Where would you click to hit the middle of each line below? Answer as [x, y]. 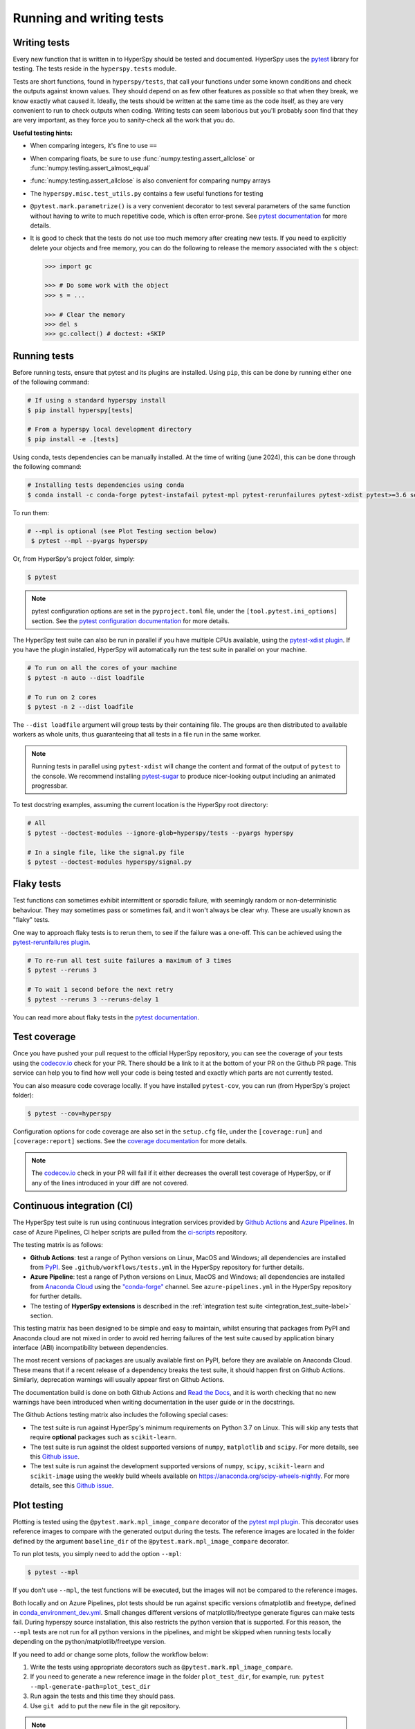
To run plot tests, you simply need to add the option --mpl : [97, 1554]
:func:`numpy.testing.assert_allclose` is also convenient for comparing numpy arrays [150, 181]
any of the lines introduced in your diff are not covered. [110, 1183]
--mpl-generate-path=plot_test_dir [91, 1686]
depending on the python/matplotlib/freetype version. [89, 1642]
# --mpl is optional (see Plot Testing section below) [122, 531]
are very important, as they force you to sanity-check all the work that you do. [124, 120]
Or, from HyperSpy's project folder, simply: [74, 558]
